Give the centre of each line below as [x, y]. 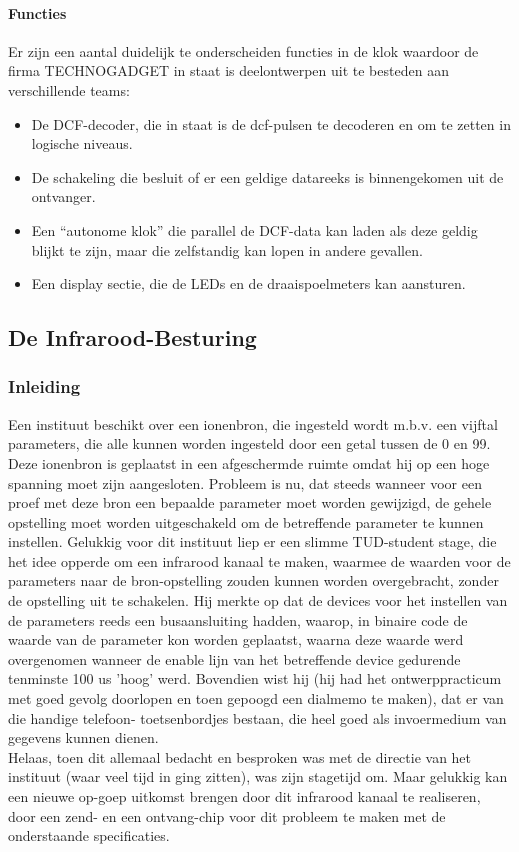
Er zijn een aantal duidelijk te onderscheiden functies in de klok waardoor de [243, 50]
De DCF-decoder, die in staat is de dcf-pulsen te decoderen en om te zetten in [271, 123]
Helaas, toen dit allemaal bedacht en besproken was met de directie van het [240, 756]
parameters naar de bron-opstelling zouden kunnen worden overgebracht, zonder [253, 580]
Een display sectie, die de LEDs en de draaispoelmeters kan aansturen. [248, 283]
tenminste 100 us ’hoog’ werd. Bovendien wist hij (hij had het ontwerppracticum [255, 678]
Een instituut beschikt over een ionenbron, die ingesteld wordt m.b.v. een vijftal [253, 423]
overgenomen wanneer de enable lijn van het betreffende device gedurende [234, 658]
